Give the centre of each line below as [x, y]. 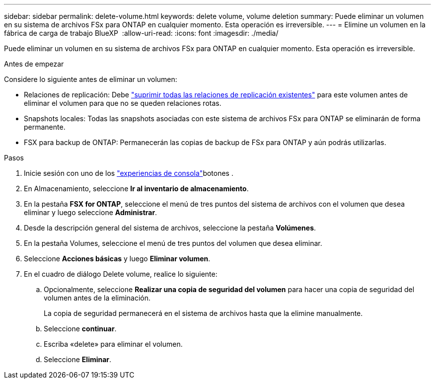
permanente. [45, 127]
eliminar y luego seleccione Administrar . [91, 212]
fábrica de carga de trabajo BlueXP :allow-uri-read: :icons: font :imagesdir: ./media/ [141, 33]
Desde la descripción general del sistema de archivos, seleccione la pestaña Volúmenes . [170, 228]
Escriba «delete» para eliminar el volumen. [113, 344]
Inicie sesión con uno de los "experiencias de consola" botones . [129, 173]
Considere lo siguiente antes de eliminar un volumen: [91, 79]
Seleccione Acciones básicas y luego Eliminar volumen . [117, 259]
